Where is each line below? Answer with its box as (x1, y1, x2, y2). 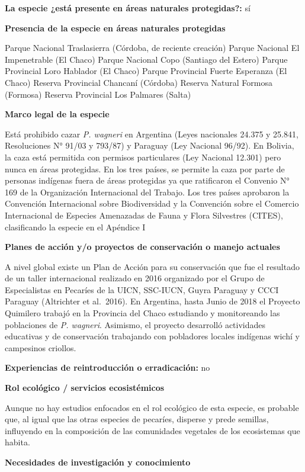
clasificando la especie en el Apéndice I (5, 220, 146, 233)
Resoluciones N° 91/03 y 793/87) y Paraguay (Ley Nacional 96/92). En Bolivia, (5, 139, 294, 152)
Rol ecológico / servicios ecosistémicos (5, 381, 165, 394)
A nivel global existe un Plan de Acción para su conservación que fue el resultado (5, 260, 300, 272)
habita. (5, 436, 30, 448)
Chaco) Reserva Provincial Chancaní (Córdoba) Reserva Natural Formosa (5, 76, 272, 88)
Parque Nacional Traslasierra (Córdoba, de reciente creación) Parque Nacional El (5, 41, 300, 54)
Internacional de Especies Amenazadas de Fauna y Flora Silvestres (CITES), (5, 208, 283, 221)
